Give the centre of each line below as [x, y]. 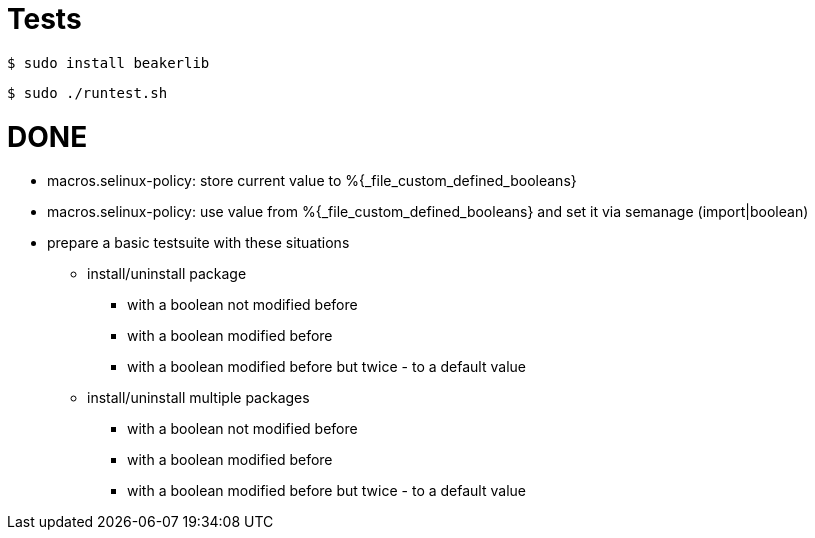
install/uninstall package [167, 274]
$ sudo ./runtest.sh [87, 92]
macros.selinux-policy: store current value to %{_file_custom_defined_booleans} [312, 181]
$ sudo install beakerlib [108, 62]
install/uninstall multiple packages [198, 398]
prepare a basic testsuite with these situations [198, 243]
